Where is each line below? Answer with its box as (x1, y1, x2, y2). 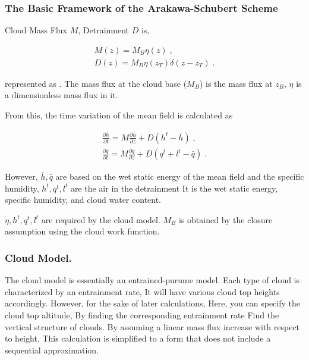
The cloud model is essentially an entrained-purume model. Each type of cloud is (5, 274, 300, 286)
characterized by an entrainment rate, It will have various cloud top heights (5, 285, 280, 298)
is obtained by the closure (178, 213, 273, 226)
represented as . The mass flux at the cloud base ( (5, 77, 187, 89)
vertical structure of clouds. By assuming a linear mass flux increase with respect (5, 320, 300, 333)
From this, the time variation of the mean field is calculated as (5, 109, 233, 121)
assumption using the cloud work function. (5, 225, 160, 237)
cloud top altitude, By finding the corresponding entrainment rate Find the (5, 309, 279, 321)
